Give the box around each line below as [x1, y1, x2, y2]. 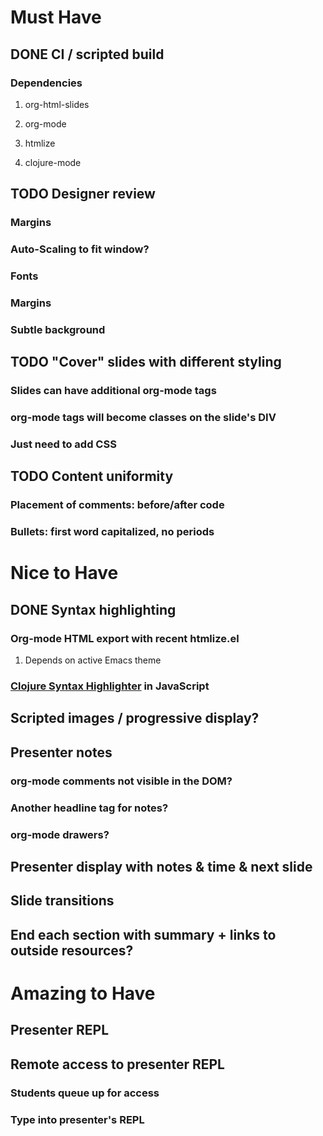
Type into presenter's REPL [10, 1112, 145, 1126]
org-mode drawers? [10, 827, 110, 841]
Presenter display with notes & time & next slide [10, 859, 313, 875]
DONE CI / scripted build [10, 46, 165, 63]
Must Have [10, 6, 102, 29]
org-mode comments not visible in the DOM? [10, 774, 233, 788]
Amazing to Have [10, 982, 156, 1005]
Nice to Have [10, 562, 119, 585]
